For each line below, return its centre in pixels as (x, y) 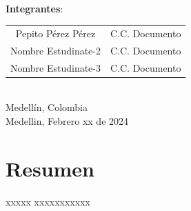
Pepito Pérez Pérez (56, 33)
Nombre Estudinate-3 (56, 67)
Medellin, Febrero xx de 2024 (67, 120)
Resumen (50, 168)
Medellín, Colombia (47, 107)
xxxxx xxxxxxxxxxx (48, 201)
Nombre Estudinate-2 (56, 50)
